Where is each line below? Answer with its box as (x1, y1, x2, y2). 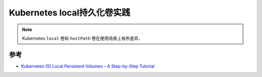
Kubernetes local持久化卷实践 (9, 7, 131, 18)
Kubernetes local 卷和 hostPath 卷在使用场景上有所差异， (22, 35, 143, 41)
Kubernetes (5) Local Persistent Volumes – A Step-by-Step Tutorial (21, 63, 155, 69)
